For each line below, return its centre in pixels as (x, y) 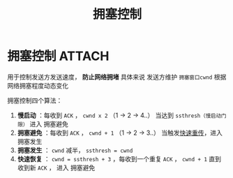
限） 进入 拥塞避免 (43, 124)
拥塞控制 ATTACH (58, 56)
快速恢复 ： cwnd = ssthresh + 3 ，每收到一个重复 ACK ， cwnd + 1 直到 (119, 158)
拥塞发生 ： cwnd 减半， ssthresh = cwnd (75, 150)
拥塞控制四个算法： (35, 100)
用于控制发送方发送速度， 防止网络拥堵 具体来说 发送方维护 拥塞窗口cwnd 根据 (117, 77)
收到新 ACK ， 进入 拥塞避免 (56, 168)
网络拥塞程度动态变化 (38, 85)
